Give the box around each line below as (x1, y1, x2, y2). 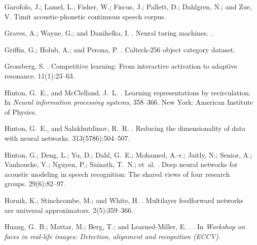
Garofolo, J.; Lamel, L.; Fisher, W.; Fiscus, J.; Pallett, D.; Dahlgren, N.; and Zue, (4, 1, 252, 11)
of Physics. (4, 106, 37, 117)
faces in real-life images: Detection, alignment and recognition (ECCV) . (4, 231, 220, 241)
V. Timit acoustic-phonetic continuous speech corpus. (4, 11, 166, 21)
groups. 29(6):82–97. (4, 178, 66, 189)
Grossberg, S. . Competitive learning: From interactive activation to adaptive (4, 61, 237, 71)
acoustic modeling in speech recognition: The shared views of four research (4, 168, 230, 179)
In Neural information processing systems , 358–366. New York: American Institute (4, 97, 253, 107)
